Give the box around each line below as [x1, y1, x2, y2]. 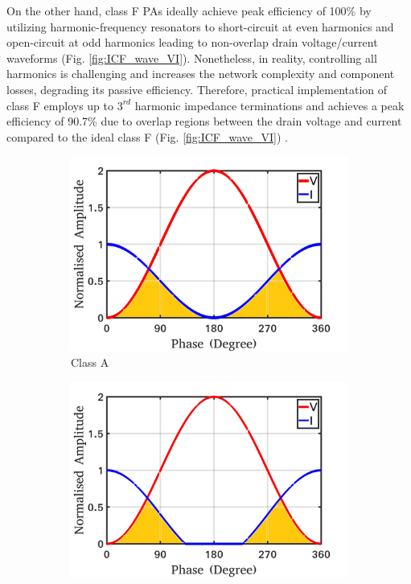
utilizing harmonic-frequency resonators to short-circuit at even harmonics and [6, 18, 394, 35]
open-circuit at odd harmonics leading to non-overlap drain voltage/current [6, 34, 378, 51]
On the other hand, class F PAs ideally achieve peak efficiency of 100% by [6, 2, 372, 19]
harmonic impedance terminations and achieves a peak [134, 97, 405, 113]
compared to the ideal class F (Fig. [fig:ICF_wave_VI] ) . [6, 128, 288, 145]
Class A [71, 354, 109, 371]
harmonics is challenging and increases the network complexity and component [6, 65, 395, 82]
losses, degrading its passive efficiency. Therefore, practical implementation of [6, 80, 388, 97]
